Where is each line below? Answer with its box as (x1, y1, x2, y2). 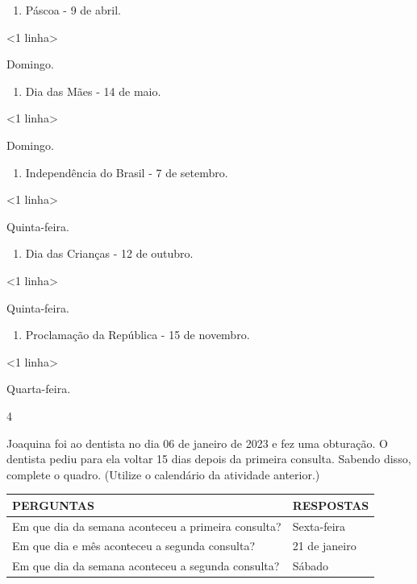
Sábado (292, 557, 329, 574)
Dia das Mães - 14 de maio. (25, 82, 161, 99)
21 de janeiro (292, 537, 357, 554)
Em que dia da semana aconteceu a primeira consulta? (12, 517, 281, 534)
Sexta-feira (292, 517, 346, 534)
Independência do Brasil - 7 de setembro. (25, 164, 228, 180)
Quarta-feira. (6, 380, 71, 397)
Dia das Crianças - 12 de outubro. (25, 245, 194, 262)
